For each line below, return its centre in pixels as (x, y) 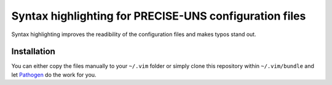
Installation (33, 52)
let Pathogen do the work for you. (54, 75)
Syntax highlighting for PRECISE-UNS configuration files (159, 16)
